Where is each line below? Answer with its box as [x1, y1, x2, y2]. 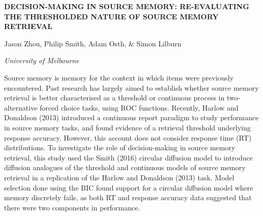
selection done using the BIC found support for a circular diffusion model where [4, 182, 253, 193]
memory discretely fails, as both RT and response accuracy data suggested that [4, 192, 252, 203]
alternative [4, 102, 38, 113]
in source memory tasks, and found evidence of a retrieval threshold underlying [4, 122, 251, 132]
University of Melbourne [4, 55, 79, 66]
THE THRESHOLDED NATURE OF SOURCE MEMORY [4, 11, 219, 21]
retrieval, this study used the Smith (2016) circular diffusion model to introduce [4, 152, 253, 163]
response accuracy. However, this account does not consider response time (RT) [4, 132, 252, 143]
